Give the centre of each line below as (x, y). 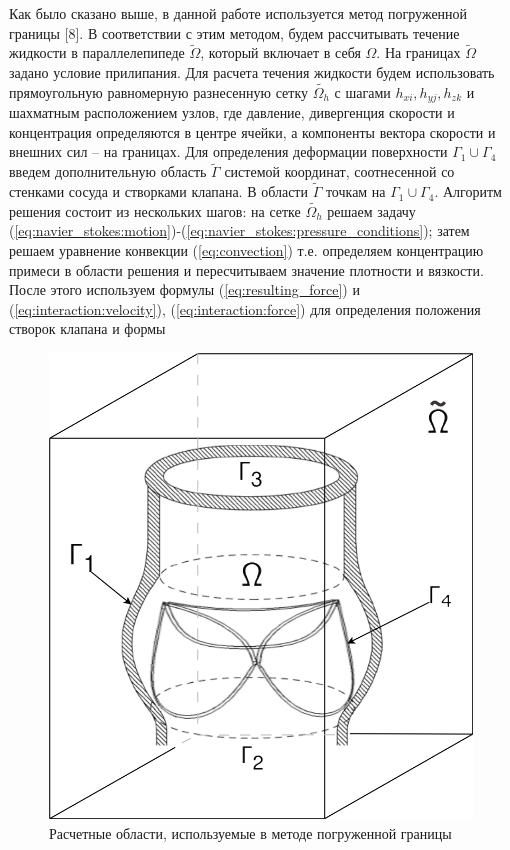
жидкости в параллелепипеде (97, 52)
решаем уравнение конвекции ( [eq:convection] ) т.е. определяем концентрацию (246, 250)
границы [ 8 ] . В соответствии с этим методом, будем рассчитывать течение (234, 32)
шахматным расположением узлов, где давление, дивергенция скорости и (232, 112)
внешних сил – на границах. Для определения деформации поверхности (228, 151)
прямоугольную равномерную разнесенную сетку (159, 91)
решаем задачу (371, 210)
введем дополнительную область (108, 171)
